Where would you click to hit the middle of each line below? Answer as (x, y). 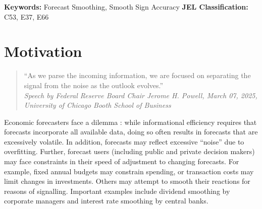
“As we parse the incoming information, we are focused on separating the (137, 75)
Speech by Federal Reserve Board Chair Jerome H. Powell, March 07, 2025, (141, 95)
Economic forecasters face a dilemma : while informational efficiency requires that (130, 122)
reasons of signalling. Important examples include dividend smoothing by (117, 191)
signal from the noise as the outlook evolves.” (94, 85)
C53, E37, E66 (27, 16)
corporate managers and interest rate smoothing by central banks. (106, 201)
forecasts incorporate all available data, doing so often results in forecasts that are (131, 132)
